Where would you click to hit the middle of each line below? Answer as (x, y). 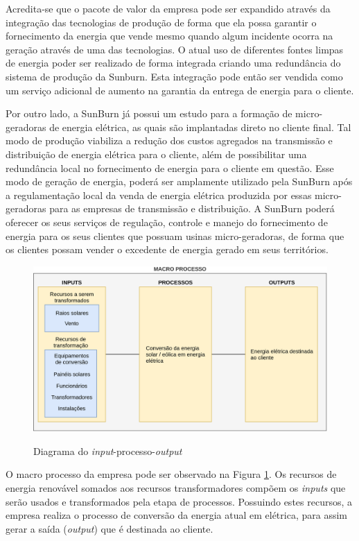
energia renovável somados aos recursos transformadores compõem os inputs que (176, 487)
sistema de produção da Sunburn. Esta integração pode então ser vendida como (174, 76)
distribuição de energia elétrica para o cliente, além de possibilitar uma (156, 154)
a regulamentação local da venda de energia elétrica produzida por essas (159, 195)
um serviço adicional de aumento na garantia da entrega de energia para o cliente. (180, 90)
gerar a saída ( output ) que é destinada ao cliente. (110, 528)
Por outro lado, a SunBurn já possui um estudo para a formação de (149, 113)
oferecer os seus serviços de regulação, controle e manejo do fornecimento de (167, 222)
